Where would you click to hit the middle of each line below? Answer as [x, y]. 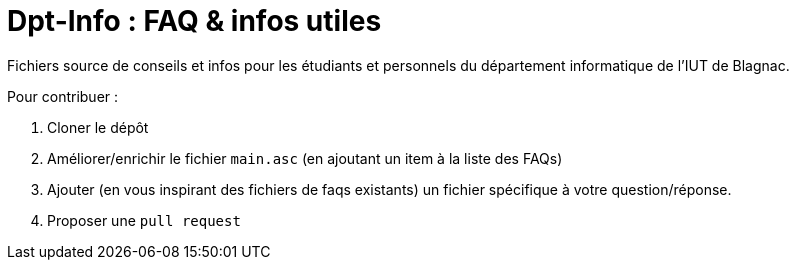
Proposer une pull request [144, 220]
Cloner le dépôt [98, 127]
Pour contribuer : [63, 96]
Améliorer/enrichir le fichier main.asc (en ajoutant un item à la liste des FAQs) [305, 158]
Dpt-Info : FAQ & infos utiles [194, 21]
